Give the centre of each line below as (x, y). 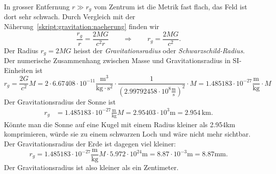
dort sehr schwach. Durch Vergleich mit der (70, 17)
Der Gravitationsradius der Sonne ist (60, 101)
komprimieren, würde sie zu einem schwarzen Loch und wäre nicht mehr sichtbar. (127, 134)
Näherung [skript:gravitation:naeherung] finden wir (82, 26)
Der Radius (21, 50)
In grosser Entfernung (37, 6)
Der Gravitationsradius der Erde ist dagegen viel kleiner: (90, 143)
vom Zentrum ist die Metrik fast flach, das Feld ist (170, 6)
